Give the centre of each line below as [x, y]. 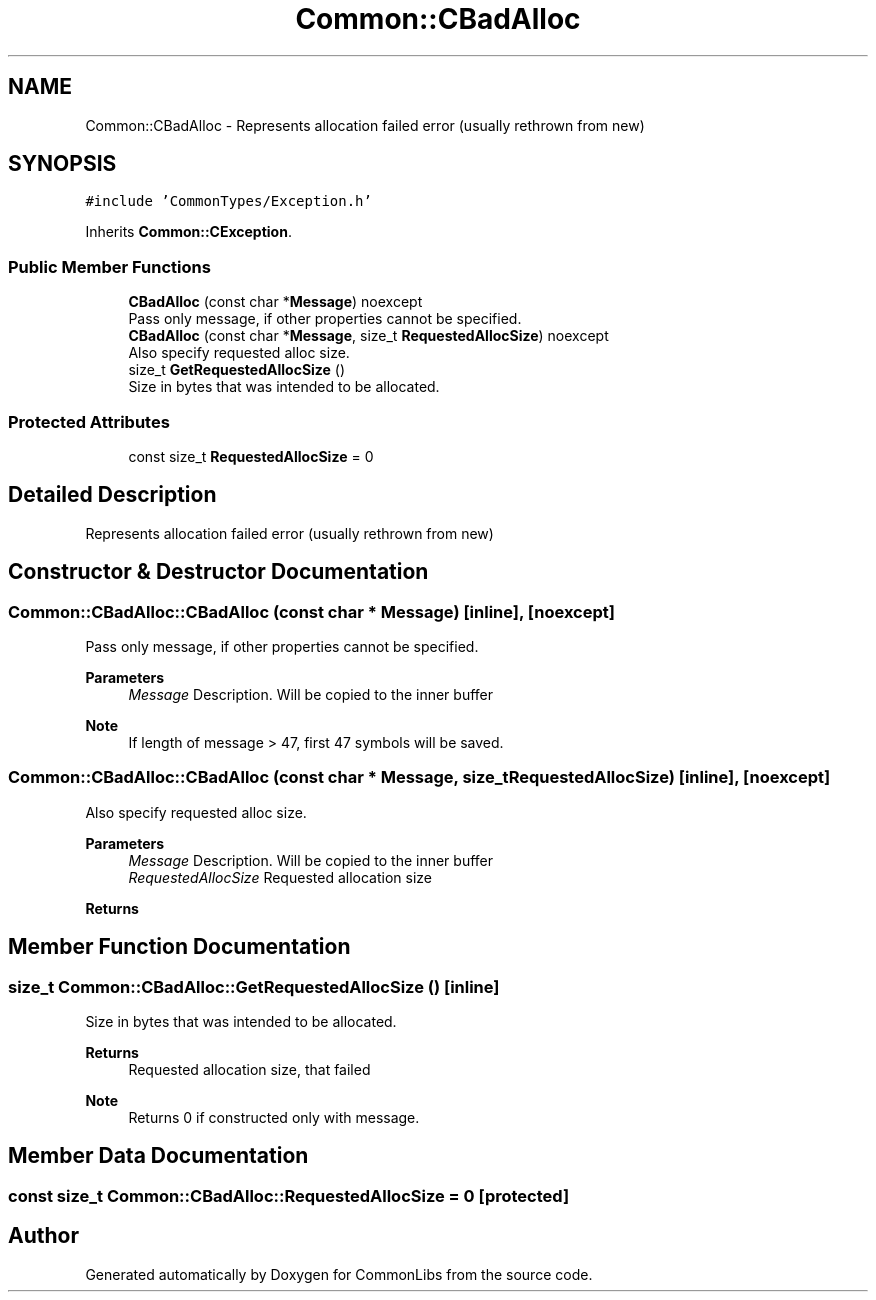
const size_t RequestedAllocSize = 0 [251, 456]
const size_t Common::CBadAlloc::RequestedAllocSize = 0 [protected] [289, 1195]
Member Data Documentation [158, 1156]
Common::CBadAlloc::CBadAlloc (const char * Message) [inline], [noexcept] [311, 611]
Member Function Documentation [179, 947]
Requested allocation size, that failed [249, 1069]
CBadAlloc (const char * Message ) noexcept [275, 302]
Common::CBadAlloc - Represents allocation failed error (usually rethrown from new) [365, 125]
